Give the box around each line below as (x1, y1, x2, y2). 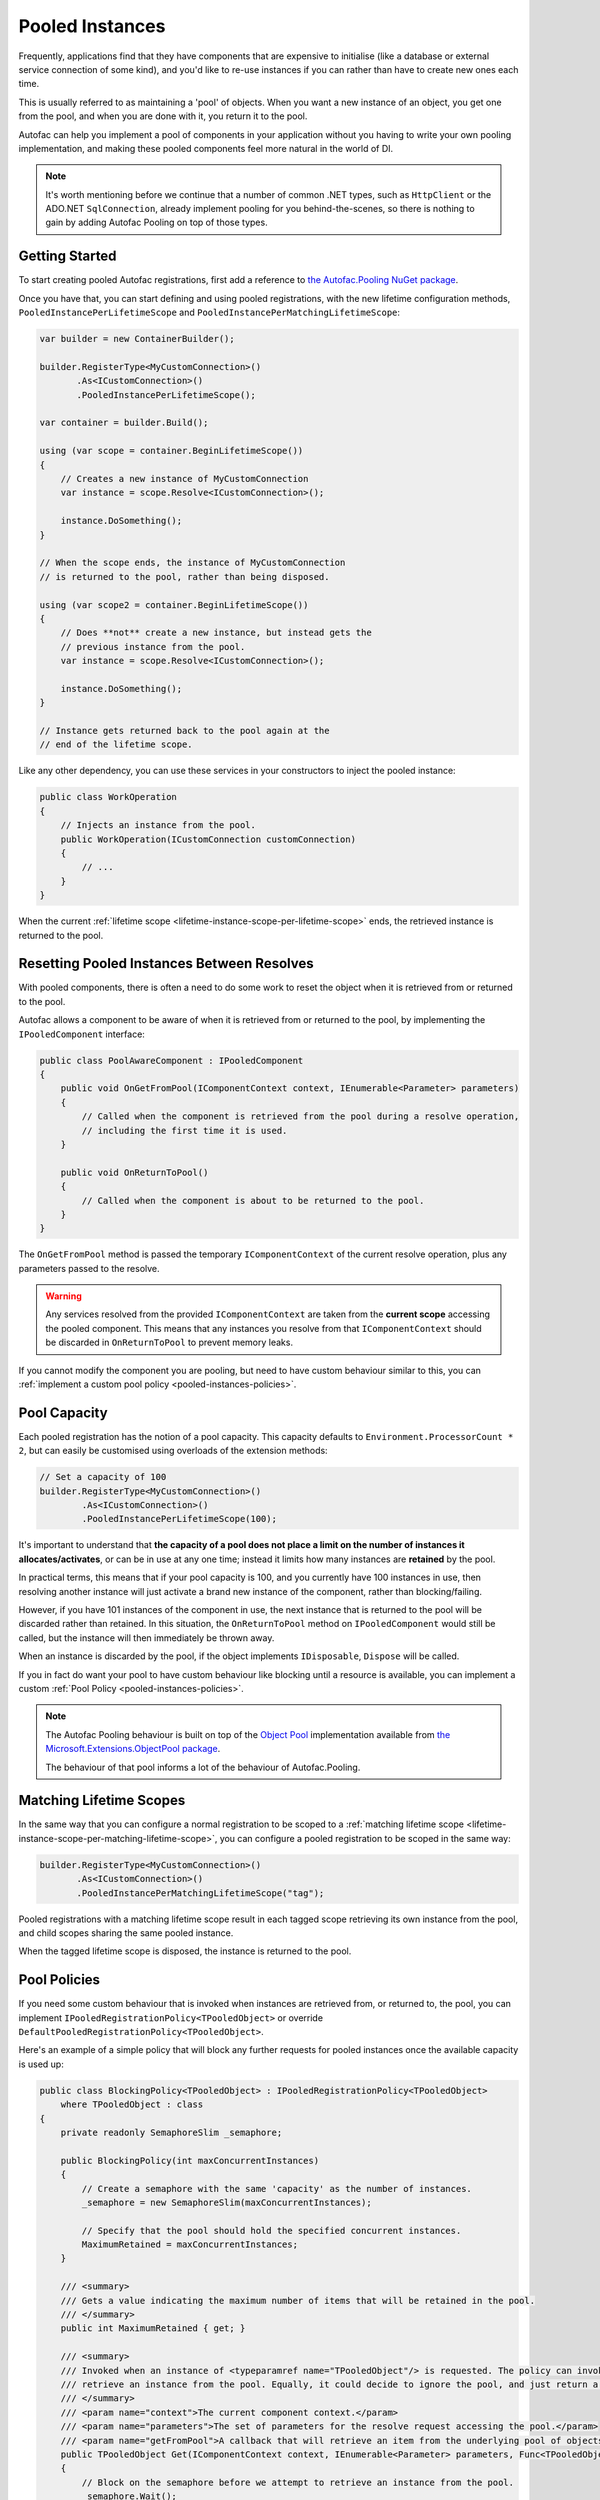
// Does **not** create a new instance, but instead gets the (60, 627, 372, 639)
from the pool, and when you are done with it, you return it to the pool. (18, 110, 308, 122)
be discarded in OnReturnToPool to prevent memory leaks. (45, 1336, 294, 1349)
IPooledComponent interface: (18, 1028, 145, 1040)
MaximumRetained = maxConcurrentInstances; (81, 2239, 299, 2250)
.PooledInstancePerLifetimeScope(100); (81, 1513, 277, 1525)
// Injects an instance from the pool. (60, 820, 257, 831)
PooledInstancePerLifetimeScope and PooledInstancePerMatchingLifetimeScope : (18, 306, 400, 319)
